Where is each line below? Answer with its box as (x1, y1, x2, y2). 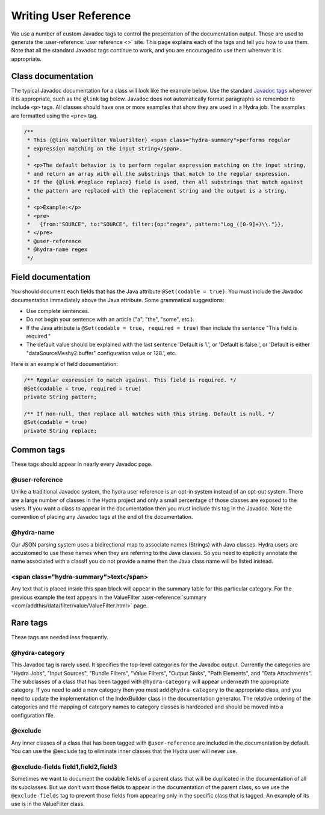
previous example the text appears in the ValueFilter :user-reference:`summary (11, 593, 207, 601)
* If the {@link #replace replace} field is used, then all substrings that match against (27, 179, 303, 186)
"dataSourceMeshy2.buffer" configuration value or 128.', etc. (26, 349, 177, 356)
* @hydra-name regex (27, 246, 88, 253)
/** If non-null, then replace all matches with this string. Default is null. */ (23, 410, 275, 417)
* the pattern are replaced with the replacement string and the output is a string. (27, 187, 288, 194)
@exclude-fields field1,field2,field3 (11, 762, 117, 770)
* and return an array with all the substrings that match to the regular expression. (27, 170, 291, 177)
